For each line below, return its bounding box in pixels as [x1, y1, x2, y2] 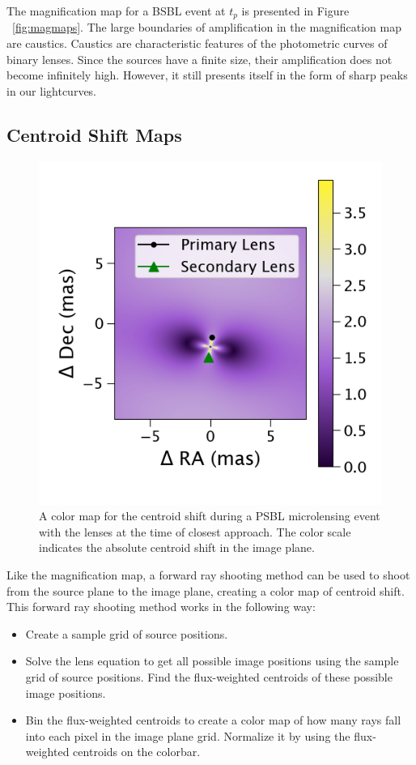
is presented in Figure [241, 2, 350, 19]
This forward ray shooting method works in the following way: [6, 598, 316, 615]
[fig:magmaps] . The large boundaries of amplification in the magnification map [12, 19, 401, 36]
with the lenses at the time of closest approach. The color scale [39, 523, 351, 540]
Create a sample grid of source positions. [25, 625, 228, 642]
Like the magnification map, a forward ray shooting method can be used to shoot [6, 566, 410, 583]
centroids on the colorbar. [73, 743, 201, 760]
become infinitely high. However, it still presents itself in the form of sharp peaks [6, 66, 408, 83]
